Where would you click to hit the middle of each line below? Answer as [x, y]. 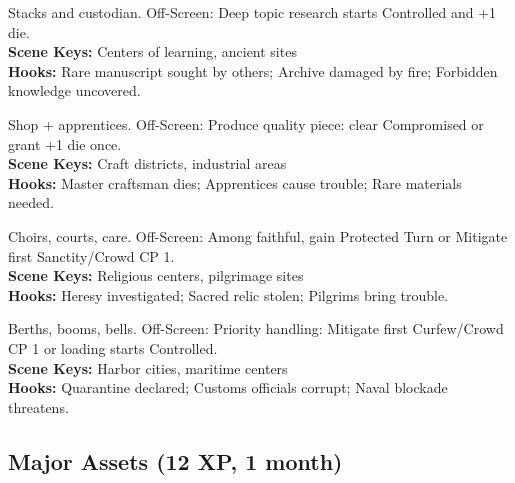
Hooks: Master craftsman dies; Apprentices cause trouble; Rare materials [235, 182]
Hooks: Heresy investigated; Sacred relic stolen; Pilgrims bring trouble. [228, 294]
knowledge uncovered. [74, 90]
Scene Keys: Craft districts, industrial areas [147, 163]
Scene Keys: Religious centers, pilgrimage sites [156, 275]
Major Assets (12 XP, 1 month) [175, 460]
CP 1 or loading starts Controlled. [113, 347]
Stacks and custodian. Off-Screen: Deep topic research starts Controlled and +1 [252, 12]
